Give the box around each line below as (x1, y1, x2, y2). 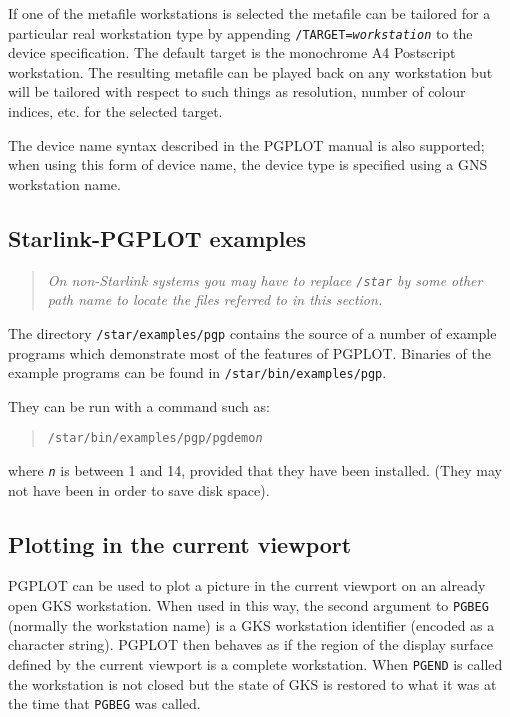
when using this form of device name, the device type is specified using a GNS (8, 154, 488, 175)
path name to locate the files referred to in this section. (47, 289, 383, 310)
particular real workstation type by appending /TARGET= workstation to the (8, 22, 473, 43)
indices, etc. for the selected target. (8, 101, 223, 122)
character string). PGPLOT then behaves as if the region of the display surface (8, 634, 494, 655)
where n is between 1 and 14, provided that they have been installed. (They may (8, 460, 502, 481)
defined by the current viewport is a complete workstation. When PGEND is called (8, 653, 503, 674)
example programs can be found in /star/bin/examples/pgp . (8, 362, 387, 383)
